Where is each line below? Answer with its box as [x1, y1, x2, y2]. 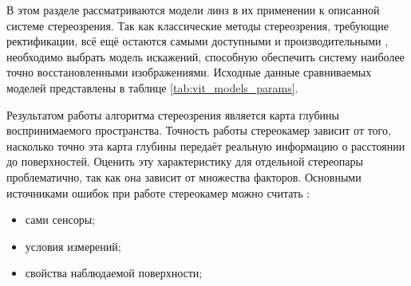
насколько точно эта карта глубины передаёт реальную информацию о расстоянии [6, 137, 405, 154]
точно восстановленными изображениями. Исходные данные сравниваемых [6, 64, 372, 80]
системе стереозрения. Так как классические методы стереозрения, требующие [6, 17, 389, 33]
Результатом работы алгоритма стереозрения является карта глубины [6, 106, 339, 123]
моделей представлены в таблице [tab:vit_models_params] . [6, 79, 298, 96]
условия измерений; [25, 237, 121, 254]
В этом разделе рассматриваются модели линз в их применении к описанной [6, 2, 380, 18]
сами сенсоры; [25, 211, 96, 228]
